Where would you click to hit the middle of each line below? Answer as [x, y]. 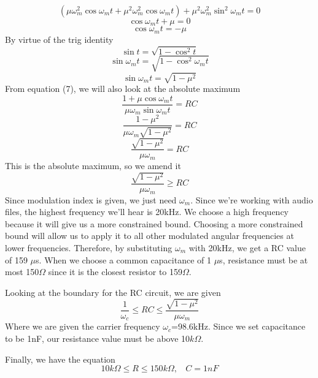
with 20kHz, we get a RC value [247, 247]
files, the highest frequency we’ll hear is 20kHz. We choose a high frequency [147, 212]
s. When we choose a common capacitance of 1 [123, 259]
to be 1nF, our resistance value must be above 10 [98, 338]
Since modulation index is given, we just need [91, 199]
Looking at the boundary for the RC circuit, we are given [113, 292]
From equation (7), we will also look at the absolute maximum [123, 89]
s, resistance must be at [264, 259]
